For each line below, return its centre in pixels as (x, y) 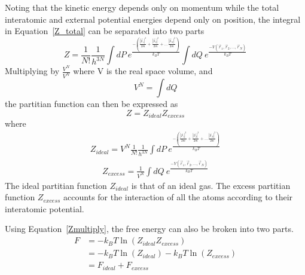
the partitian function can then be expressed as (91, 104)
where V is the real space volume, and (143, 71)
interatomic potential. (45, 208)
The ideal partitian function (56, 185)
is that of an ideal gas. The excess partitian (211, 185)
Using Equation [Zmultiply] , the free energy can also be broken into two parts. (149, 229)
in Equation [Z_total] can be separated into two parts (105, 31)
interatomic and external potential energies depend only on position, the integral (153, 19)
